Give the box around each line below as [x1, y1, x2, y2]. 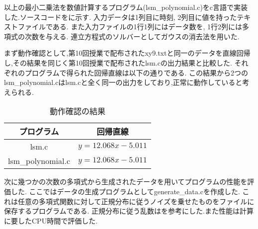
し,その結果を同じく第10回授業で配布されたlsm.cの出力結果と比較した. [4, 57, 232, 68]
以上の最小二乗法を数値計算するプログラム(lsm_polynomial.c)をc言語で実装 [4, 2, 248, 12]
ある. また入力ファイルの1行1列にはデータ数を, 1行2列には [52, 21, 242, 32]
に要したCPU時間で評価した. [4, 215, 98, 226]
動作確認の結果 [49, 105, 105, 117]
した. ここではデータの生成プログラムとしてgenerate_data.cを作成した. [10, 186, 240, 196]
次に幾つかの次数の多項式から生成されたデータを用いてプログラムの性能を [4, 176, 248, 187]
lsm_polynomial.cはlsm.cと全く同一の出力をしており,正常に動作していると [4, 77, 243, 87]
